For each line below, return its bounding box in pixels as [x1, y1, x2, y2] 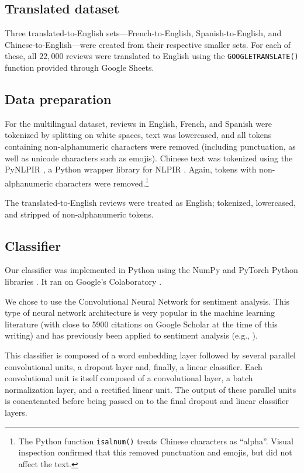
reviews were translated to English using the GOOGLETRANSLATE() [66, 50, 299, 62]
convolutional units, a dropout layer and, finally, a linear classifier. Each [5, 360, 262, 372]
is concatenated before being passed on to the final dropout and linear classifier [5, 395, 289, 407]
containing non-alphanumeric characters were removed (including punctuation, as [5, 140, 296, 153]
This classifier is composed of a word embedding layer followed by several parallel [5, 349, 296, 361]
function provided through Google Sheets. [5, 61, 154, 74]
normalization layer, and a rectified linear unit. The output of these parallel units [5, 383, 296, 395]
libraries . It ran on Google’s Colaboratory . [5, 275, 162, 288]
